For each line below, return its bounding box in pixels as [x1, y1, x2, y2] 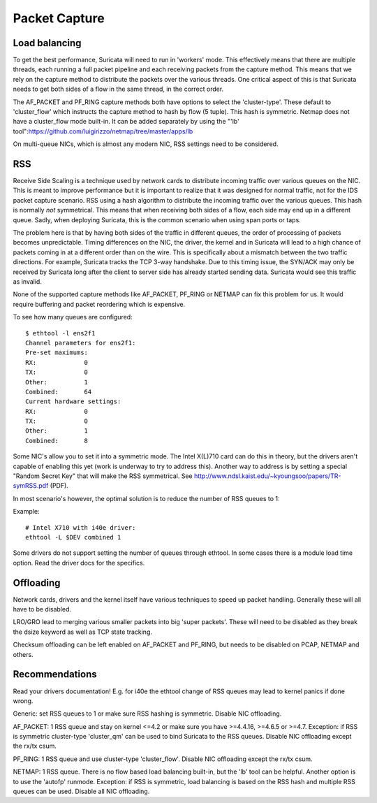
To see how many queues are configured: [13, 313, 133, 321]
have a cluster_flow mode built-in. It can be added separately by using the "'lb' [13, 117, 240, 126]
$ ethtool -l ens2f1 [25, 329, 96, 337]
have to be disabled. [13, 605, 72, 614]
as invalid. [13, 277, 42, 286]
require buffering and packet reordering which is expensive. [13, 300, 185, 308]
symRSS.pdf [13, 482, 49, 490]
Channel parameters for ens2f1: [25, 339, 136, 347]
